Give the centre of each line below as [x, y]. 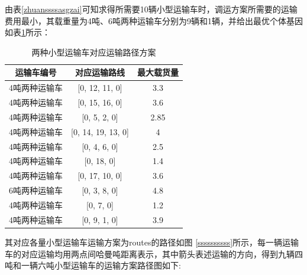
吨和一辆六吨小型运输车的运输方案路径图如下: [93, 265]
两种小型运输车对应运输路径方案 [94, 52]
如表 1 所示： [28, 32]
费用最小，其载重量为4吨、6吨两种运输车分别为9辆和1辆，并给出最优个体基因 [154, 20]
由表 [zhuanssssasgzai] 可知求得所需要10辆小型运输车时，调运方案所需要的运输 [151, 9]
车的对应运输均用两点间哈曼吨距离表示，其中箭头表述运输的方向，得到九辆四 [154, 253]
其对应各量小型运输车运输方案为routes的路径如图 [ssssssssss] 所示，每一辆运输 [152, 242]
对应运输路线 [100, 72]
